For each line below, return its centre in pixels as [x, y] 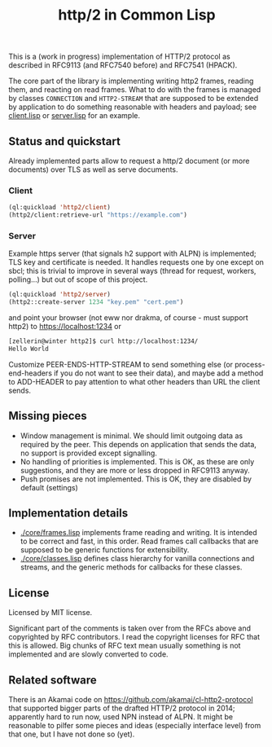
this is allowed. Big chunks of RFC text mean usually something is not [125, 646]
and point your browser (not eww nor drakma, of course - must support [128, 318]
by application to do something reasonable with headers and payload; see [133, 107]
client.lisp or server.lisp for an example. [75, 116]
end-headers [31, 373]
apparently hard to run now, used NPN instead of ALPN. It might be [121, 717]
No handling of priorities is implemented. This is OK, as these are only [137, 461]
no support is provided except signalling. [88, 453]
